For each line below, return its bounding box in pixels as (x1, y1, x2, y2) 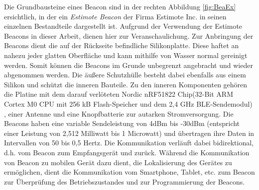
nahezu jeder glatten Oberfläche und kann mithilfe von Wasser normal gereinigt (4, 50, 248, 60)
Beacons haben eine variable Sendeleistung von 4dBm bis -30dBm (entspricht (4, 118, 240, 128)
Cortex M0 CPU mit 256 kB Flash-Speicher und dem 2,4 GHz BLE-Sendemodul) (4, 98, 253, 109)
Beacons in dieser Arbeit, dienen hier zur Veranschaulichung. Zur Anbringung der (4, 30, 254, 41)
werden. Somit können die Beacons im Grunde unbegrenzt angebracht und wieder (4, 60, 253, 70)
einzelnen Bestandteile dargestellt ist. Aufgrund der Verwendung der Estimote (4, 21, 243, 31)
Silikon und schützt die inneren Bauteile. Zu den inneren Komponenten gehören (4, 79, 248, 89)
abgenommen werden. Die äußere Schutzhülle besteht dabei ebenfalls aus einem (4, 69, 246, 80)
